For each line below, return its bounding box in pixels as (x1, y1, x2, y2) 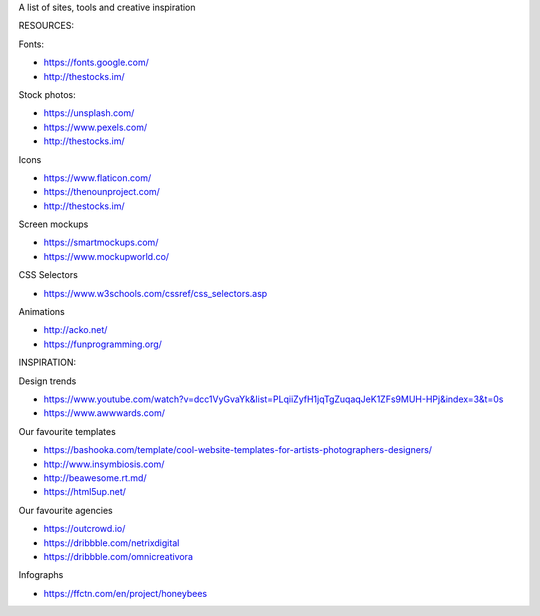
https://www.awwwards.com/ (43, 407, 165, 419)
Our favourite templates (18, 425, 117, 437)
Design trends (18, 375, 77, 387)
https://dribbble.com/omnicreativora (43, 550, 194, 562)
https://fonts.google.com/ (43, 56, 150, 69)
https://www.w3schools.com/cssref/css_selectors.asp (43, 287, 268, 299)
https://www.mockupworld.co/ (43, 250, 170, 262)
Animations (18, 306, 65, 318)
